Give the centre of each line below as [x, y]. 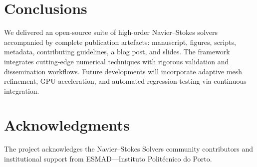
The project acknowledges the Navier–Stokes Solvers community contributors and [129, 149]
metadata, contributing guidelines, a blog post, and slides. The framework [117, 52]
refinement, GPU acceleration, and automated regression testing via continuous [125, 81]
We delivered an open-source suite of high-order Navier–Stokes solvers [111, 32]
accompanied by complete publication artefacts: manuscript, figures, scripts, [120, 42]
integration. [22, 90]
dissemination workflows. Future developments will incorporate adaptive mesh [123, 71]
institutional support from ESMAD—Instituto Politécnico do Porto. [108, 159]
